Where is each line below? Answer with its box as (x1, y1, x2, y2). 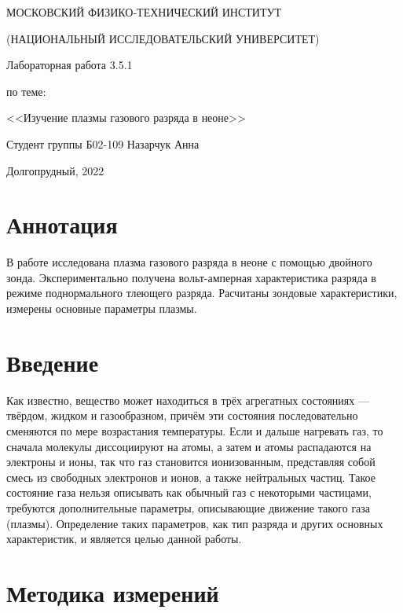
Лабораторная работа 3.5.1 (6, 57, 133, 73)
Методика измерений (6, 576, 219, 608)
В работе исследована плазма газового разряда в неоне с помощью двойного (6, 254, 372, 270)
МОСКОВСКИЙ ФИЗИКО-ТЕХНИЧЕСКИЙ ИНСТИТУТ (6, 4, 281, 20)
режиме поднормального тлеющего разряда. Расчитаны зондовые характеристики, (6, 284, 398, 301)
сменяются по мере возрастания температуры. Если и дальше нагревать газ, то (6, 422, 383, 439)
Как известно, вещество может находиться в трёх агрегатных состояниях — (6, 391, 369, 408)
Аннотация (6, 208, 118, 240)
